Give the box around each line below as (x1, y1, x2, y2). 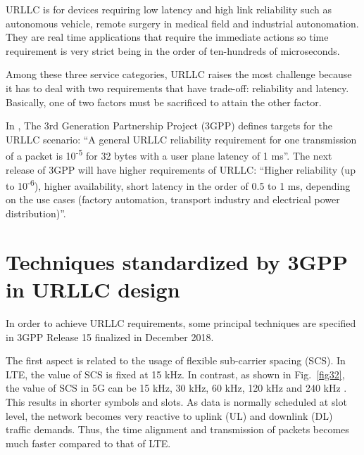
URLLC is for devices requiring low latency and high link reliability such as (6, 2, 332, 16)
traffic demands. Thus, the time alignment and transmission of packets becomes (6, 422, 349, 437)
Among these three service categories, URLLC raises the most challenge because (6, 67, 352, 82)
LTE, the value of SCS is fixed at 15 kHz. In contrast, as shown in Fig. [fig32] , (6, 366, 345, 381)
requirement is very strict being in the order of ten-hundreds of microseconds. (6, 43, 340, 58)
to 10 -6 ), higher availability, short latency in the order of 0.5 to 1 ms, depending (6, 177, 351, 193)
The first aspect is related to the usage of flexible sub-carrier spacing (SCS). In (6, 353, 346, 368)
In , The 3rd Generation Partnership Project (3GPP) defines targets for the (6, 118, 332, 133)
